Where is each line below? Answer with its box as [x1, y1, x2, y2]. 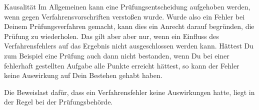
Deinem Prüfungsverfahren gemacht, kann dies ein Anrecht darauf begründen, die [4, 21, 254, 31]
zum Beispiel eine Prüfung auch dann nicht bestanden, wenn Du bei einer [4, 50, 229, 60]
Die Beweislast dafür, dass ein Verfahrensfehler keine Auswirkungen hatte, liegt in [4, 86, 255, 97]
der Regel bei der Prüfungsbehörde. [4, 96, 113, 107]
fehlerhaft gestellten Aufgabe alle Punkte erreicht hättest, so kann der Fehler [4, 60, 239, 70]
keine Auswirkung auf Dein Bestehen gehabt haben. [4, 70, 162, 80]
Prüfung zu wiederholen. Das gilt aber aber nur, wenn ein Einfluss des [4, 30, 219, 41]
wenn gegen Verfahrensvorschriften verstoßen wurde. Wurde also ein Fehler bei [4, 11, 245, 21]
